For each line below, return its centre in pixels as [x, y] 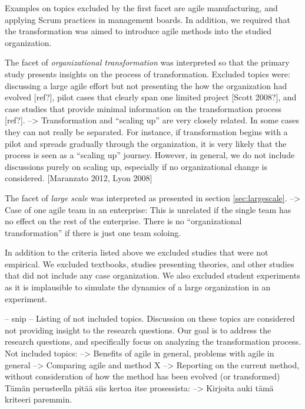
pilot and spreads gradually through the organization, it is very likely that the [146, 143]
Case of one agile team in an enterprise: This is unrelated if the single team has [148, 209]
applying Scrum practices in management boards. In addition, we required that [147, 19]
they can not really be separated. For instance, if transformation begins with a [146, 131]
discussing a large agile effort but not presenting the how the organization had [146, 85]
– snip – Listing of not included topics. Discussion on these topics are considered [150, 318]
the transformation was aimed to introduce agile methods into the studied [138, 31]
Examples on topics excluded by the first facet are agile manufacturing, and [141, 8]
